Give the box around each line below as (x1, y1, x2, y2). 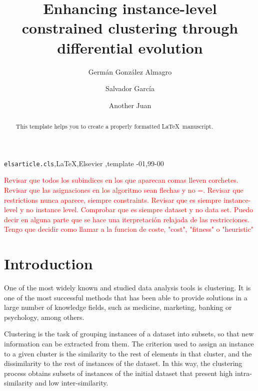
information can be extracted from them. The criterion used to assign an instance (4, 338, 254, 349)
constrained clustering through (21, 18, 238, 38)
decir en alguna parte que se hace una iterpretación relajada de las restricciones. (4, 214, 249, 224)
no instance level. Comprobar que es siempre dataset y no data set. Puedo (25, 204, 253, 215)
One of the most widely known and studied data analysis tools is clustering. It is (4, 282, 251, 293)
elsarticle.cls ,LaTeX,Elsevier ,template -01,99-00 (4, 158, 164, 168)
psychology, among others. (4, 311, 84, 322)
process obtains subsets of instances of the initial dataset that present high (4, 367, 233, 378)
